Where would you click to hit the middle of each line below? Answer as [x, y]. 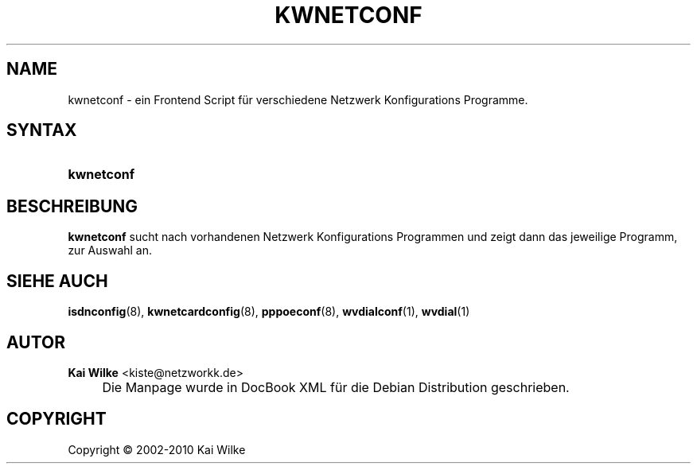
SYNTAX [42, 130]
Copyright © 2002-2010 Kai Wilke [157, 449]
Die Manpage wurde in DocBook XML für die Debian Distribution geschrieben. [336, 387]
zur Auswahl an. [110, 251]
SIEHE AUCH [57, 281]
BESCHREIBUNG [72, 206]
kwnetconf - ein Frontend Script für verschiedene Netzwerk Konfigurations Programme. [298, 99]
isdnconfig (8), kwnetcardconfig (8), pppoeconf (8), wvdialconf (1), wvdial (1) [269, 312]
